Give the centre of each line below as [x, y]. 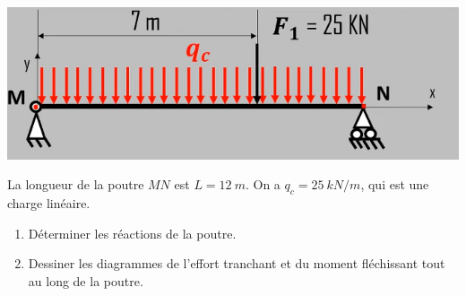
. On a [263, 184]
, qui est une [395, 184]
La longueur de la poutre [76, 184]
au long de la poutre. [86, 280]
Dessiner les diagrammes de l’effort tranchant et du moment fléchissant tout [237, 263]
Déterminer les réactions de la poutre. [132, 233]
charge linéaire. [49, 203]
